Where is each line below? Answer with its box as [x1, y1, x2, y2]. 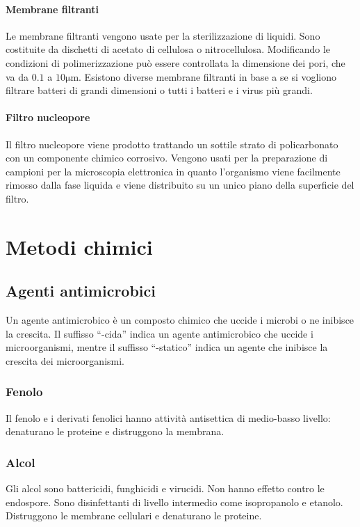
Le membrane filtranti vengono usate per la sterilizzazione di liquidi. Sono [6, 28, 320, 42]
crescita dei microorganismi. [6, 353, 124, 368]
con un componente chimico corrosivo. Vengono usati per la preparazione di [6, 150, 328, 165]
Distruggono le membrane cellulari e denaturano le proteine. [6, 508, 262, 523]
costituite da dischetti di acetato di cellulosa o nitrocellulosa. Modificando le [6, 42, 331, 56]
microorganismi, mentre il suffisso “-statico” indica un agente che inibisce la [6, 340, 328, 354]
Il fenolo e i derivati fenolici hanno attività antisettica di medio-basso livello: [6, 410, 331, 425]
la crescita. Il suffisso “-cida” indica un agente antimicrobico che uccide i [6, 326, 313, 340]
